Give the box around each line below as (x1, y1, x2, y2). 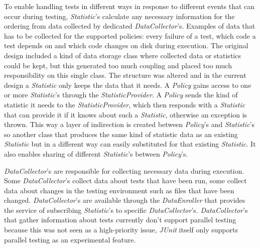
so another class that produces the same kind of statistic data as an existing (4, 129, 238, 139)
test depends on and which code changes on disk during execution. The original (4, 40, 248, 51)
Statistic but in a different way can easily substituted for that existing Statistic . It (4, 139, 256, 149)
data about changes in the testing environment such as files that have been (4, 185, 234, 195)
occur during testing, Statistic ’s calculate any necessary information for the (4, 11, 235, 21)
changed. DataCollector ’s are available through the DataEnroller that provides (4, 195, 245, 205)
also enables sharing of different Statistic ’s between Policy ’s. (4, 148, 188, 159)
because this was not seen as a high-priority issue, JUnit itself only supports (4, 224, 238, 235)
